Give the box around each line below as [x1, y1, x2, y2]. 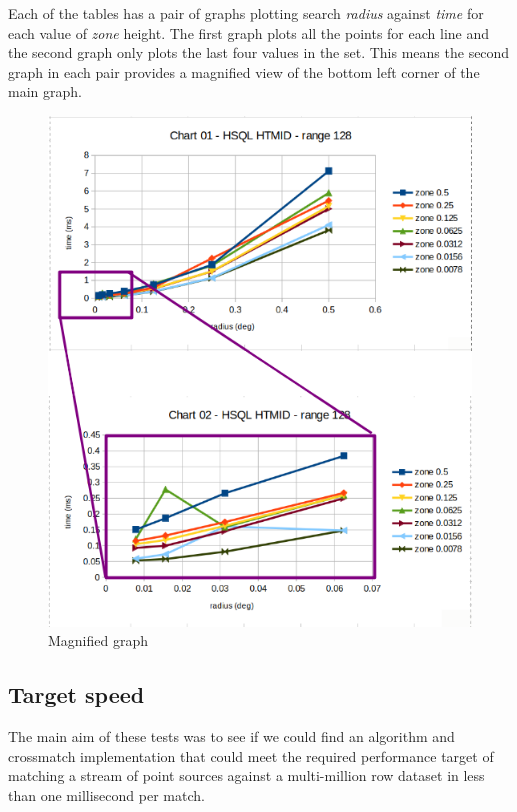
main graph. [8, 81, 82, 102]
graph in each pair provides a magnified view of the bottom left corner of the [8, 61, 480, 82]
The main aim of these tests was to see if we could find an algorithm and [8, 725, 455, 746]
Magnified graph [48, 630, 149, 651]
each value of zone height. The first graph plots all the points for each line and [8, 22, 489, 43]
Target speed [8, 679, 145, 710]
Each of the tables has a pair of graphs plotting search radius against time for [8, 3, 484, 23]
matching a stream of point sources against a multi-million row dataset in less [8, 765, 485, 786]
